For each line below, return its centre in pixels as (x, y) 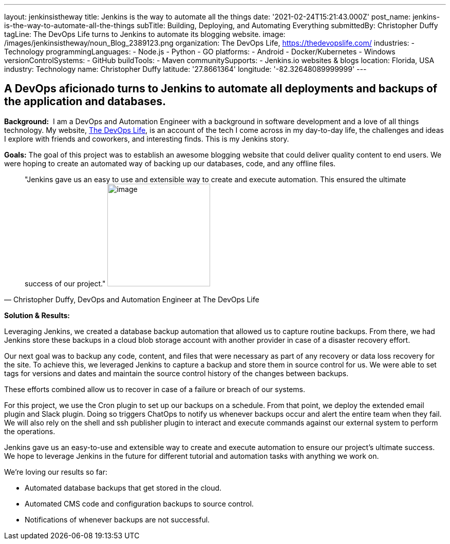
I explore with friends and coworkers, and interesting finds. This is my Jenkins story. (147, 139)
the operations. (30, 431)
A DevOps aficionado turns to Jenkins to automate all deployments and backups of (221, 89)
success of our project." (65, 283)
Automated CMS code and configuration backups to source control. (139, 503)
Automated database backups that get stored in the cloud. (123, 488)
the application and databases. (85, 102)
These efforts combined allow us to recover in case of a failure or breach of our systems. (155, 389)
